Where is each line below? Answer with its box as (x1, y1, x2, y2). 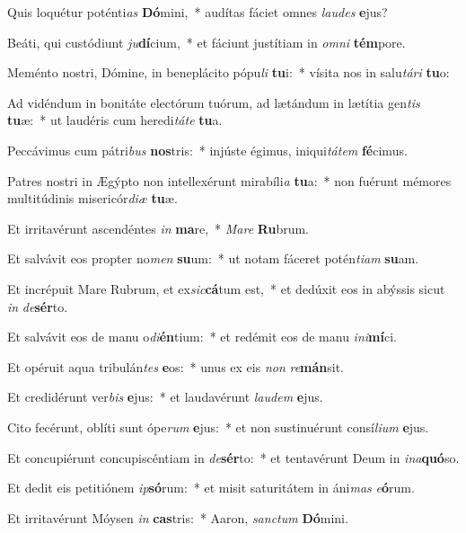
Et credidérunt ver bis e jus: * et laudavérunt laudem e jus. (7, 387, 323, 406)
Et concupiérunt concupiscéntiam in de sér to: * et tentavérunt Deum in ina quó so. (7, 448, 460, 466)
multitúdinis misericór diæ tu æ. (7, 189, 178, 208)
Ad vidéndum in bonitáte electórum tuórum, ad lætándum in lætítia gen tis (7, 93, 420, 111)
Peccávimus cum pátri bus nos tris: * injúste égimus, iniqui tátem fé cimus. (7, 140, 408, 159)
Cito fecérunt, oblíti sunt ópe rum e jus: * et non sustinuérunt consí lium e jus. (7, 417, 429, 436)
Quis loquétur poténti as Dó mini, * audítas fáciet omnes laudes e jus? (7, 3, 388, 21)
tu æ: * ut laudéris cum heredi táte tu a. (7, 111, 223, 129)
